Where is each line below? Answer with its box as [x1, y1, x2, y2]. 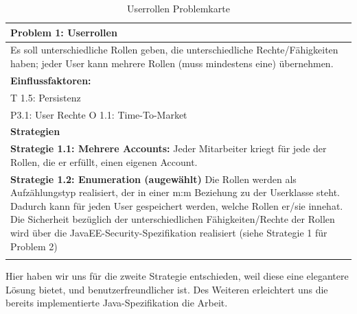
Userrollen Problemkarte [127, 1, 230, 15]
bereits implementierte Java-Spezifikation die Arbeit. [5, 295, 228, 310]
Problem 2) [10, 239, 58, 253]
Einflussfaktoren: [10, 73, 91, 87]
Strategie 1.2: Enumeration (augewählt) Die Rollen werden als [10, 171, 297, 186]
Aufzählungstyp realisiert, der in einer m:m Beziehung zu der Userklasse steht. [10, 185, 340, 200]
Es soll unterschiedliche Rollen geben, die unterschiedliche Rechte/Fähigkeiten [10, 43, 338, 57]
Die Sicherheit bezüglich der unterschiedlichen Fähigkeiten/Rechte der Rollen [10, 212, 335, 226]
